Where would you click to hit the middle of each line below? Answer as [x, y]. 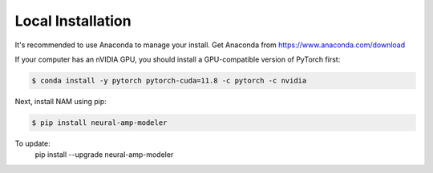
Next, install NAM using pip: [61, 101]
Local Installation [73, 21]
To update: [33, 143]
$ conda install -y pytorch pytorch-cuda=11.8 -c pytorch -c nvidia [169, 80]
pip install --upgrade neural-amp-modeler [104, 155]
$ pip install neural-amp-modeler [99, 123]
